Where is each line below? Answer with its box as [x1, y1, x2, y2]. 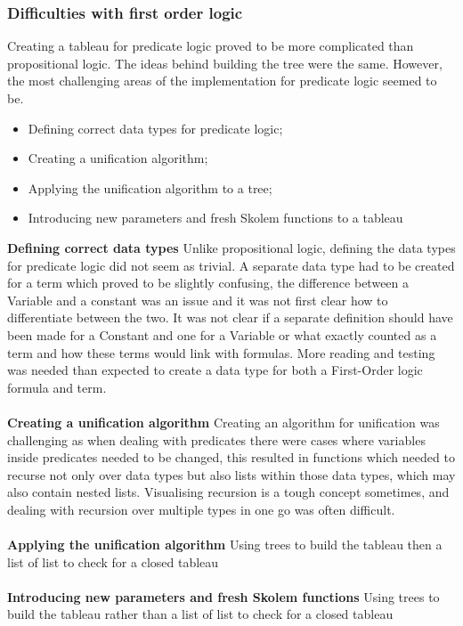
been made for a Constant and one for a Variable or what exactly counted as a [7, 325, 437, 344]
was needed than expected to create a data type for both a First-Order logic [7, 361, 423, 379]
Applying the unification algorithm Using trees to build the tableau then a [7, 535, 443, 554]
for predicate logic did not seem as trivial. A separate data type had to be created [7, 256, 455, 274]
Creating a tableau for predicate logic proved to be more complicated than [7, 37, 414, 55]
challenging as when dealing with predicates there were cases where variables [7, 430, 426, 449]
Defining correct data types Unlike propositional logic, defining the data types [7, 238, 456, 256]
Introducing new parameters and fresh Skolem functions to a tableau [28, 208, 403, 227]
